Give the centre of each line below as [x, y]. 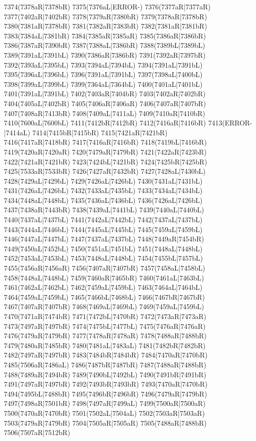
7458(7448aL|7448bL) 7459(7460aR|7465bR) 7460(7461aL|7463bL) [104, 277]
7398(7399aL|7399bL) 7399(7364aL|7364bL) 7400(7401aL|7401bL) [103, 84]
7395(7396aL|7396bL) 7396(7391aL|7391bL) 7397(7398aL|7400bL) [103, 74]
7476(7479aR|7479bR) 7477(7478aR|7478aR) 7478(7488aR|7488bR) [106, 336]
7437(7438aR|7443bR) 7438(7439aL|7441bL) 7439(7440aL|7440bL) [104, 210]
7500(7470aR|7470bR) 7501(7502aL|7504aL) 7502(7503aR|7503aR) [105, 413]
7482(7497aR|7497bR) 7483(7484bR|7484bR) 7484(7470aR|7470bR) [106, 355]
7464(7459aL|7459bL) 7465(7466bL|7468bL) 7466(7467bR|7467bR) [105, 297]
